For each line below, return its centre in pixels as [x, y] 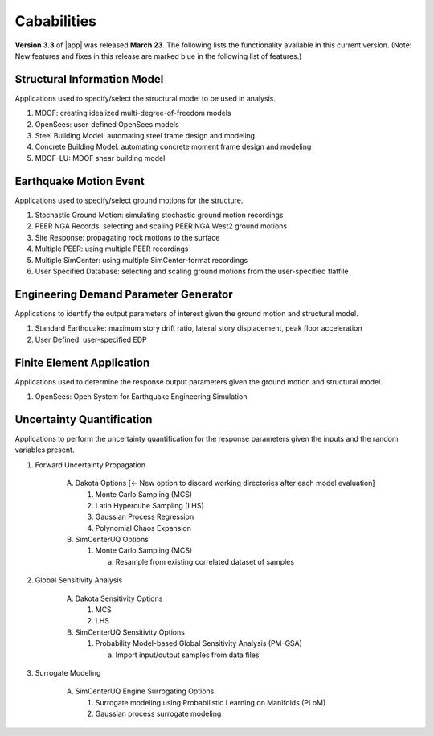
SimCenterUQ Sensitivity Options [130, 632]
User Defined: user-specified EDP [91, 339]
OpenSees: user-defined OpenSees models [107, 124]
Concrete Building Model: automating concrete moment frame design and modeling [173, 147]
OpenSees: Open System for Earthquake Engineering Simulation [141, 397]
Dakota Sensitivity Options [119, 598]
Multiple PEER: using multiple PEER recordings [112, 249]
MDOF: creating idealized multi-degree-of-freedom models [133, 113]
